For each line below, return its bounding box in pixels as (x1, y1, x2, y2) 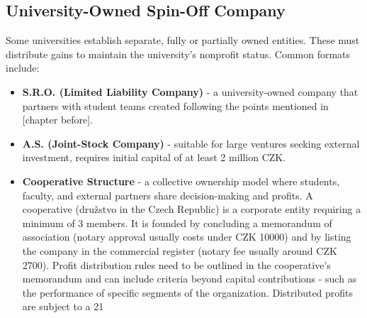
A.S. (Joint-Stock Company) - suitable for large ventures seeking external (22, 136, 360, 150)
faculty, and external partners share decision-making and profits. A (22, 187, 313, 202)
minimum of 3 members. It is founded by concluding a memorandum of (22, 215, 332, 230)
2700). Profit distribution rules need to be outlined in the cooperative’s (22, 257, 331, 272)
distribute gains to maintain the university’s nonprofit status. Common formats (6, 46, 351, 61)
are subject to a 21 (22, 299, 104, 314)
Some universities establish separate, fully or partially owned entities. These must (6, 33, 360, 48)
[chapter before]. (22, 112, 94, 127)
